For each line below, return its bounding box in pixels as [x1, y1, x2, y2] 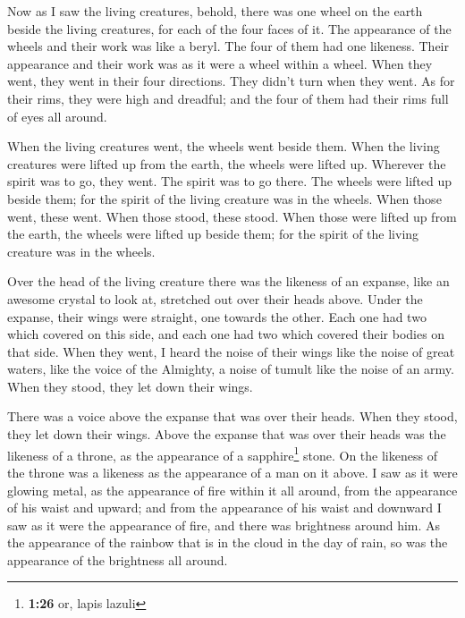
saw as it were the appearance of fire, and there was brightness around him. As [7, 515, 441, 534]
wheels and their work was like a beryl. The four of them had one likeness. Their [7, 37, 449, 55]
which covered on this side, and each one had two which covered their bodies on [7, 325, 445, 343]
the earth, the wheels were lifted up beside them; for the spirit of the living [7, 224, 419, 243]
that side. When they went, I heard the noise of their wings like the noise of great [7, 342, 455, 360]
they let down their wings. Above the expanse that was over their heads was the [7, 425, 446, 444]
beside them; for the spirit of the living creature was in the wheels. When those [7, 189, 442, 207]
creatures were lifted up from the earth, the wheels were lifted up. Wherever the [7, 154, 446, 173]
